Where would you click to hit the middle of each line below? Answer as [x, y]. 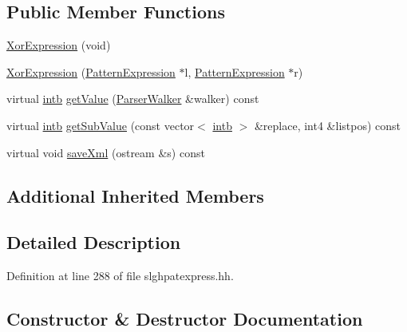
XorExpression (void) [59, 45]
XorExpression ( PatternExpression [91, 71]
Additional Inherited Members [135, 195]
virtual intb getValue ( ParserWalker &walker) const [133, 99]
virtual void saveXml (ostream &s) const [106, 152]
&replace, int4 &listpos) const [327, 125]
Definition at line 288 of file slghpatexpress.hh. [120, 276]
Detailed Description [94, 242]
